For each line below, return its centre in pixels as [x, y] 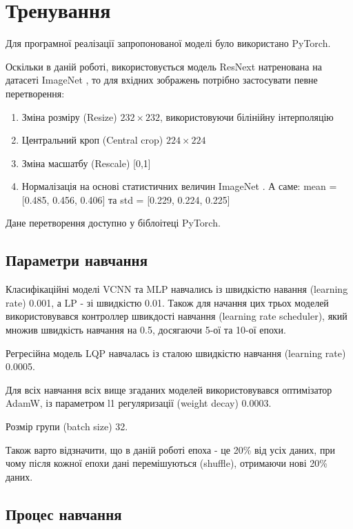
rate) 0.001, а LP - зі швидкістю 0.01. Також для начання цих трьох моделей [167, 302]
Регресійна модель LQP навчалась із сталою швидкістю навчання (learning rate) [176, 353]
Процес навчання [64, 513]
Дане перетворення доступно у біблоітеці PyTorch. [113, 223]
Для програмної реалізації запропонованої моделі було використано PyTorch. [168, 43]
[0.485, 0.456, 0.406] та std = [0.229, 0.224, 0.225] [126, 199]
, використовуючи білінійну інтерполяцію [246, 116]
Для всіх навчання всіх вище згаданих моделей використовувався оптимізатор [169, 389]
